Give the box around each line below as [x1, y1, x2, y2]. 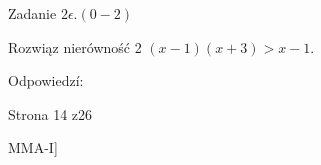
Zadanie [8, 3, 57, 23]
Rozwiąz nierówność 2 [8, 36, 142, 57]
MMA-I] [8, 137, 58, 158]
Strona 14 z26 [8, 103, 93, 124]
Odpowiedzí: [8, 70, 84, 91]
